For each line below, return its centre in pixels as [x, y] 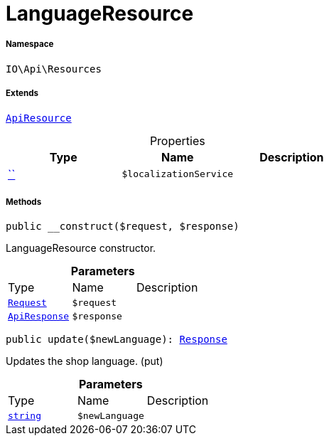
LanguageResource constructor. [81, 248]
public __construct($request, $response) [123, 227]
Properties [177, 140]
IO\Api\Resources [54, 69]
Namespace [30, 44]
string [25, 416]
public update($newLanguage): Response [117, 340]
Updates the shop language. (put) [85, 361]
